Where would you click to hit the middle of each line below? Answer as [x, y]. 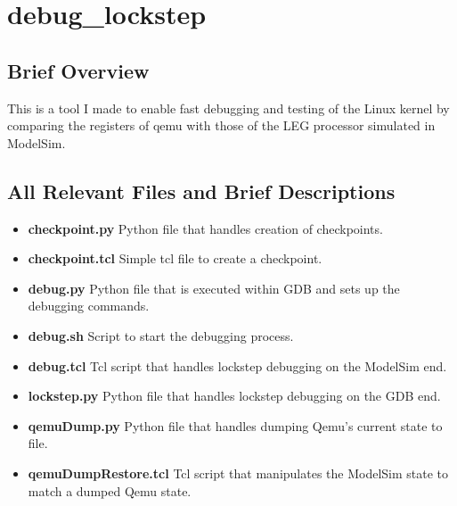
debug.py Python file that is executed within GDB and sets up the [214, 288]
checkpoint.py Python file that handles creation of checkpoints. [205, 228]
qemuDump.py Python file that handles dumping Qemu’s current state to [235, 425]
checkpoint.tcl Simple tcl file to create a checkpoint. [175, 258]
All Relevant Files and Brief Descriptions [201, 191]
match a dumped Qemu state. [110, 490]
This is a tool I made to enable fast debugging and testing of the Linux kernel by [228, 108]
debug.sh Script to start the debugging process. [161, 335]
